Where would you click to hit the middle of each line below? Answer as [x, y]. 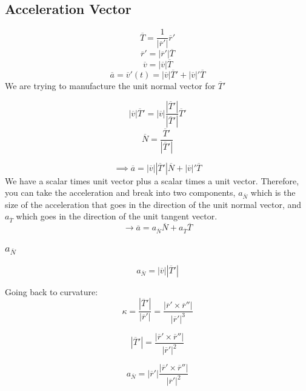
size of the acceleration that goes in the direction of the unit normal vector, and [153, 204]
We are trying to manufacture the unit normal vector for [110, 85]
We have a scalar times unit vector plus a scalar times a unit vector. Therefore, [152, 180]
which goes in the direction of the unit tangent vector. [117, 216]
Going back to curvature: [52, 291]
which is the [273, 192]
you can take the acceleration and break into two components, [120, 192]
